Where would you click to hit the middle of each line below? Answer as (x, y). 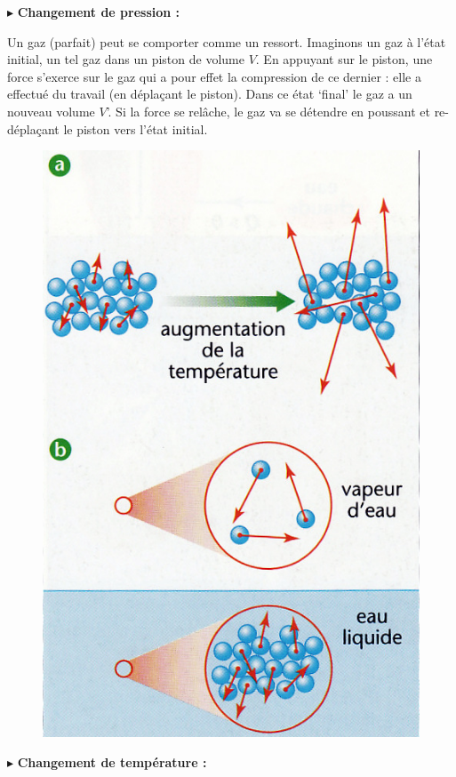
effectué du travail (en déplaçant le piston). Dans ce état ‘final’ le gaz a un (210, 94)
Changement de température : (112, 761)
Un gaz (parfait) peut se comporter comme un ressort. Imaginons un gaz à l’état (227, 41)
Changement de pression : (99, 12)
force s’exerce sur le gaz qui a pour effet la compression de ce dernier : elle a (214, 76)
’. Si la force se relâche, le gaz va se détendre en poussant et (268, 111)
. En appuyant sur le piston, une (344, 59)
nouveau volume (51, 111)
